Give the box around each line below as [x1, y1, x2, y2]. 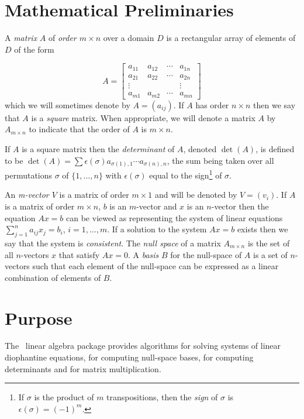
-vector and [136, 200, 177, 212]
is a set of [253, 248, 288, 260]
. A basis [127, 248, 159, 260]
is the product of [34, 391, 94, 403]
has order [195, 98, 229, 111]
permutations [5, 169, 53, 181]
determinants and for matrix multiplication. [5, 362, 161, 375]
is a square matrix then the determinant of [22, 143, 175, 154]
